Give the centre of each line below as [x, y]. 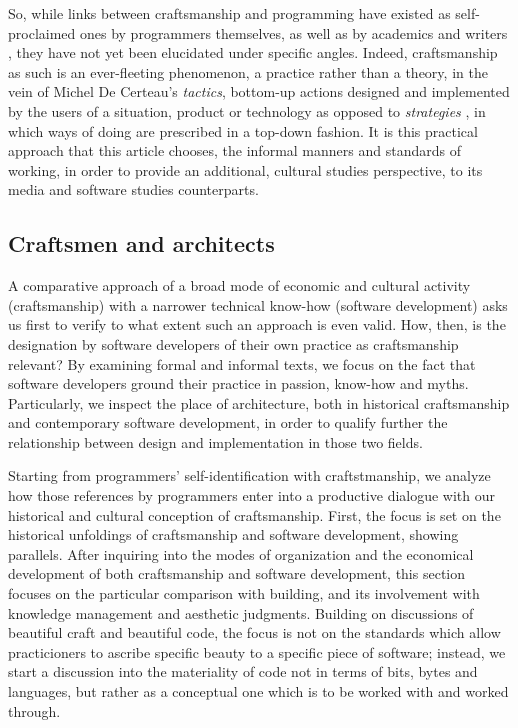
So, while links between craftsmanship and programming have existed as [229, 13]
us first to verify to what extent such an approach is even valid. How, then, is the [257, 324]
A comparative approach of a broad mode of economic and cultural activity [239, 285]
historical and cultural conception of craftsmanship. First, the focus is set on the [254, 514]
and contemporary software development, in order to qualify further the [228, 422]
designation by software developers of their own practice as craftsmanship [233, 343]
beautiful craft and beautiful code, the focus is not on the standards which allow [254, 632]
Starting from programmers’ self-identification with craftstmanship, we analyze [249, 475]
